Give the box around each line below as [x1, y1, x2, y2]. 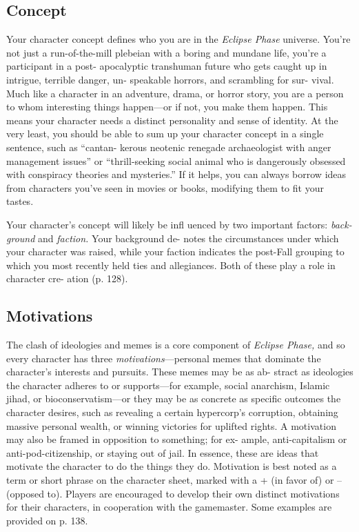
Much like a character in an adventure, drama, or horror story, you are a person [6, 86, 344, 100]
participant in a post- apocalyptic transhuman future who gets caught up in [6, 59, 327, 73]
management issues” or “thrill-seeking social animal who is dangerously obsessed [6, 153, 346, 168]
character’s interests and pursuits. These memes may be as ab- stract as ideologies [6, 364, 353, 379]
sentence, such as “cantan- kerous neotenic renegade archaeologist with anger [6, 139, 331, 154]
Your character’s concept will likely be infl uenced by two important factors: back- [6, 217, 352, 231]
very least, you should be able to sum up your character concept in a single [6, 126, 324, 141]
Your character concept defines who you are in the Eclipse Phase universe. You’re [6, 32, 351, 46]
